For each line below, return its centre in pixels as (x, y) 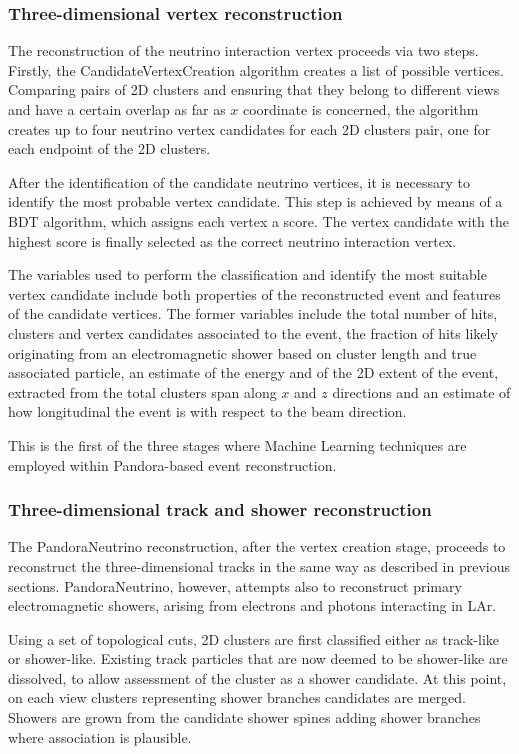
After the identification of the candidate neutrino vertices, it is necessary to (239, 181)
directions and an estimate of (421, 391)
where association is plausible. (100, 736)
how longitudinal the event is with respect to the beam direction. (207, 411)
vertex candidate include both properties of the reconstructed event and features (254, 293)
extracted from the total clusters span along (142, 391)
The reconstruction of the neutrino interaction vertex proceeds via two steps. (243, 50)
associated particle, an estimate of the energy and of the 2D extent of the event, (253, 372)
